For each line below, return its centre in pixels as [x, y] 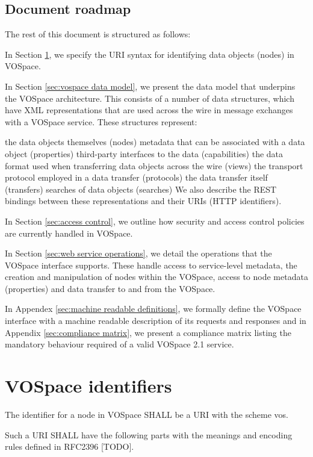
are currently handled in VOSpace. [69, 233]
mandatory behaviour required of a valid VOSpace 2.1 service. [119, 344]
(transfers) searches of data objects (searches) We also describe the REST [141, 189]
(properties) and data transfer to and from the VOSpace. [110, 288]
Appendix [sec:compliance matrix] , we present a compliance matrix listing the [148, 332]
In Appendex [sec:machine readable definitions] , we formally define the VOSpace [153, 309]
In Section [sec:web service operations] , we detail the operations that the [138, 253]
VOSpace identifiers [88, 386]
